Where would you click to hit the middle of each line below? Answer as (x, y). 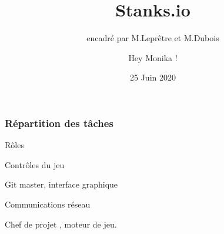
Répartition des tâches (59, 123)
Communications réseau (48, 204)
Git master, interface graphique (61, 184)
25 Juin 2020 (153, 77)
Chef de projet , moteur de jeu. (61, 224)
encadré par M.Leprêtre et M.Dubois (153, 38)
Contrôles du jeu (35, 164)
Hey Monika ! (153, 57)
